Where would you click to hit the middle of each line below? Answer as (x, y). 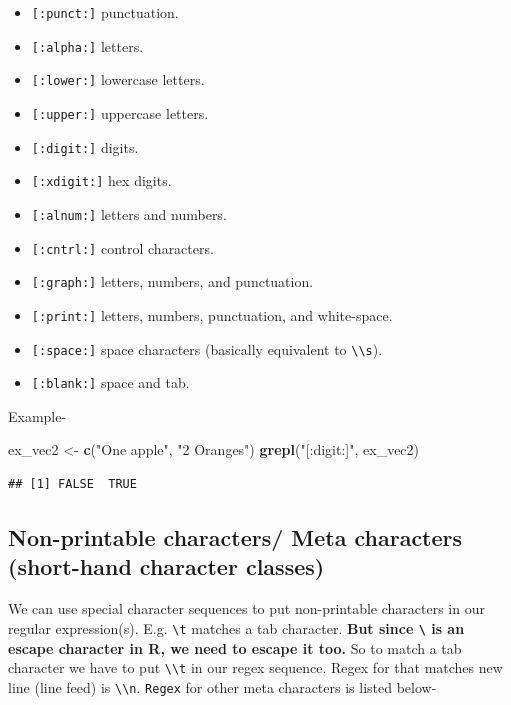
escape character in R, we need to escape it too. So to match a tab (235, 647)
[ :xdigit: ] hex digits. (101, 180)
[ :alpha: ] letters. (87, 45)
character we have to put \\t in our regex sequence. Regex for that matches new (255, 667)
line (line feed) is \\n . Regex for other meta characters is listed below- (222, 686)
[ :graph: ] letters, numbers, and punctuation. (172, 281)
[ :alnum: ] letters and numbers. (129, 213)
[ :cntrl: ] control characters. (122, 247)
